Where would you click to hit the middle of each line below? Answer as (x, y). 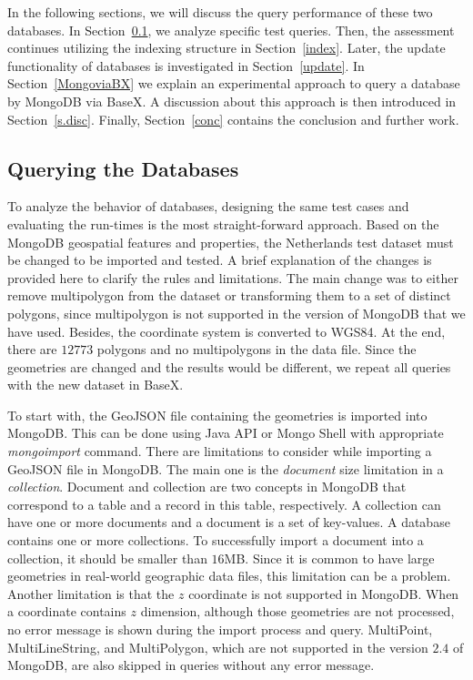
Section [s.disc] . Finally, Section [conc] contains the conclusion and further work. (233, 119)
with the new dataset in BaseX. (96, 385)
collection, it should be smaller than (107, 558)
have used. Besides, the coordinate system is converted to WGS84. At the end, (226, 331)
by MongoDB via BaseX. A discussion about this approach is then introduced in (232, 101)
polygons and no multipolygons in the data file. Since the (257, 349)
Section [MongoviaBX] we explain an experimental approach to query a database (234, 83)
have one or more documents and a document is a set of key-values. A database (229, 522)
